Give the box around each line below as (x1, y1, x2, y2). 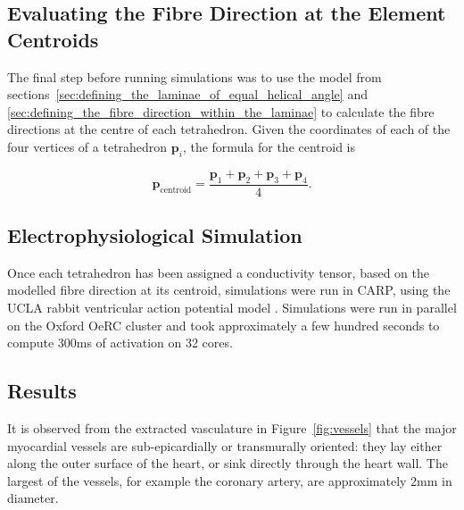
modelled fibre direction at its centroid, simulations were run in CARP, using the (7, 280, 451, 299)
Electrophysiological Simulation (7, 221, 302, 248)
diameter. (7, 489, 59, 507)
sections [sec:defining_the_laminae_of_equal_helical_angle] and (7, 85, 368, 104)
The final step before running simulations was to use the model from (7, 67, 382, 86)
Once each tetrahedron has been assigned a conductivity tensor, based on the (7, 263, 429, 281)
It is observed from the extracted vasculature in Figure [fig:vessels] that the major (7, 418, 457, 437)
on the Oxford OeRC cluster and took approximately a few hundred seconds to (7, 315, 440, 334)
